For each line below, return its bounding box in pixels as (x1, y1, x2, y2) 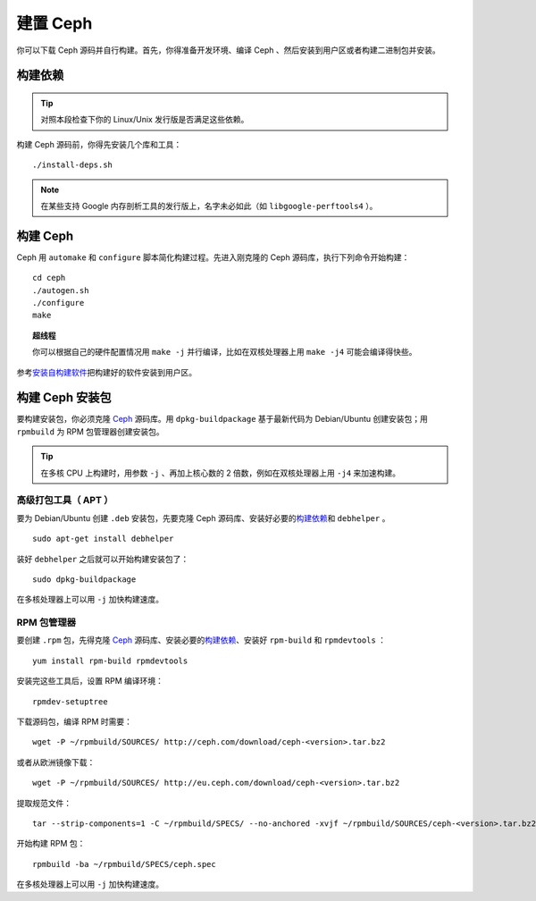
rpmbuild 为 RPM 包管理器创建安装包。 (16, 425, 164, 437)
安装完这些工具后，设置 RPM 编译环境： (16, 676, 164, 686)
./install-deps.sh (32, 160, 113, 170)
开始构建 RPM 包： (16, 838, 86, 849)
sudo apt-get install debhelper (32, 534, 174, 544)
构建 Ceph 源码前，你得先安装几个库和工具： (16, 139, 182, 149)
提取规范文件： (16, 797, 71, 808)
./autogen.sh (32, 285, 89, 295)
